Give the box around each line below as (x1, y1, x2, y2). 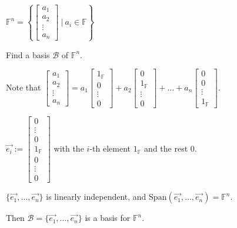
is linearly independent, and (46, 190, 146, 203)
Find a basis (6, 48, 50, 61)
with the (54, 142, 84, 155)
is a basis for (85, 212, 131, 224)
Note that (6, 81, 41, 93)
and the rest (144, 142, 188, 155)
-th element (89, 142, 131, 155)
